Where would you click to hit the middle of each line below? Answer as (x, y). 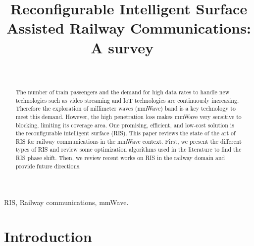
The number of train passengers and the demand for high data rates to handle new (123, 92)
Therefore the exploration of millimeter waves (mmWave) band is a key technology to (126, 108)
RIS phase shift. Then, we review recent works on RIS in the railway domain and (120, 158)
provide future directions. (48, 166)
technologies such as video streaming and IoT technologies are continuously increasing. (127, 100)
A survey (122, 47)
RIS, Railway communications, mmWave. (66, 202)
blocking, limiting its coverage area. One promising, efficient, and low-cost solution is (125, 125)
